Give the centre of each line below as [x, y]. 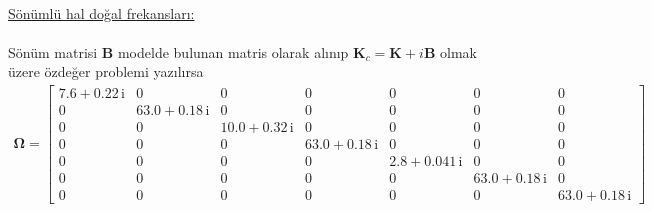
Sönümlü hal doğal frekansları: [101, 12]
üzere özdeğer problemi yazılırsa [106, 71]
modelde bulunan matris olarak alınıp [233, 51]
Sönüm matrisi [53, 51]
